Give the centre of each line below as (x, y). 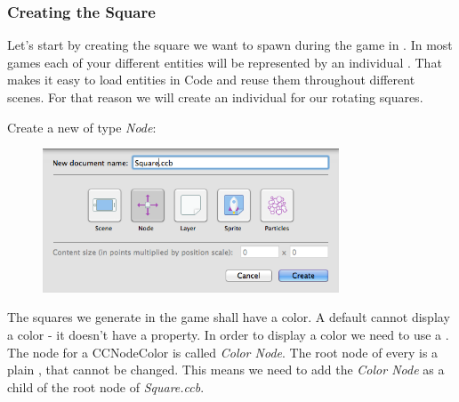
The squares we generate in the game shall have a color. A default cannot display (229, 317)
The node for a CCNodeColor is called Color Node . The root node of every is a (223, 352)
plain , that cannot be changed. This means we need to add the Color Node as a (226, 370)
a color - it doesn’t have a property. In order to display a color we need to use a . (228, 335)
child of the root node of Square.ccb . (106, 386)
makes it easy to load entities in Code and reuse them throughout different (211, 80)
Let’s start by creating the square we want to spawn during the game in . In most (230, 45)
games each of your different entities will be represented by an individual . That (225, 62)
